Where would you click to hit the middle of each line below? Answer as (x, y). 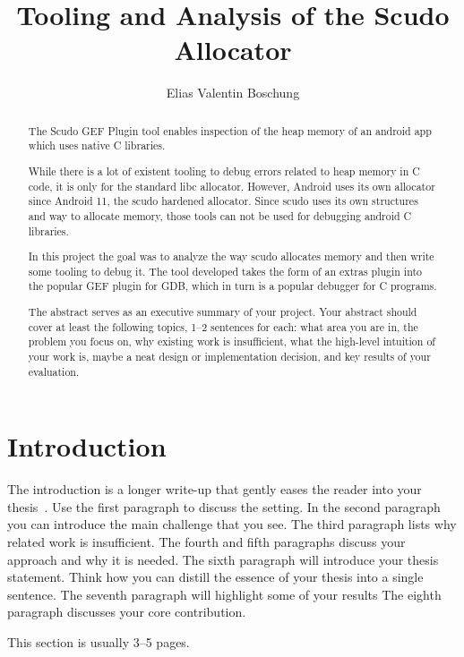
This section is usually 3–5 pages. (99, 641)
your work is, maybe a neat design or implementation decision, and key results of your (229, 356)
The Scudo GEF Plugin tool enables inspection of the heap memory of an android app (230, 130)
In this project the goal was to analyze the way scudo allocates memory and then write (231, 256)
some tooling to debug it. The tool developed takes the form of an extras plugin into (225, 271)
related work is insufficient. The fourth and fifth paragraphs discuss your (206, 541)
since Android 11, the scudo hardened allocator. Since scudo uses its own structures (223, 201)
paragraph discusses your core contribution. (127, 612)
